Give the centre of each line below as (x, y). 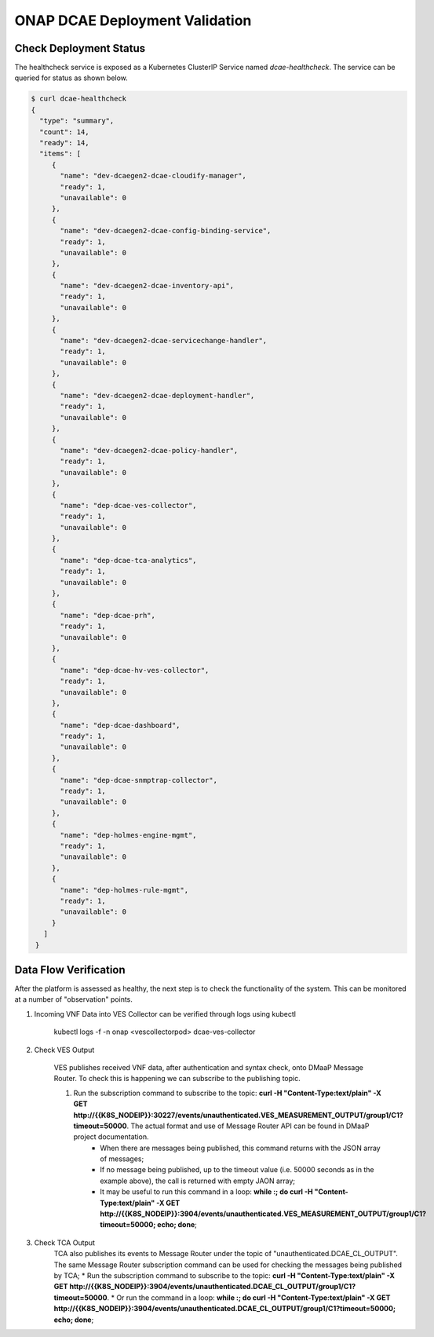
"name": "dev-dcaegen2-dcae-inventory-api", (147, 286)
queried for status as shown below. (71, 78)
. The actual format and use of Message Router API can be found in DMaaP (248, 1126)
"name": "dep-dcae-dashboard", (120, 725)
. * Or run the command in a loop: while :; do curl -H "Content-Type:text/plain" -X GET (249, 1297)
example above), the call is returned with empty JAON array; (198, 1181)
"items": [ (60, 154)
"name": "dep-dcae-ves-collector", (128, 505)
